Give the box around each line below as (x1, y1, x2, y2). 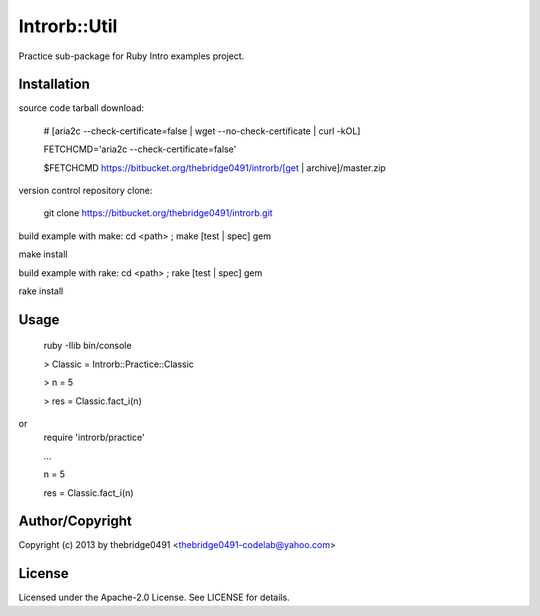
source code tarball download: (18, 102, 145, 114)
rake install (18, 285, 64, 297)
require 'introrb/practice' (43, 431, 145, 444)
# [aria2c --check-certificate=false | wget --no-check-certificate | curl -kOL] (43, 125, 361, 137)
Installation (18, 76, 90, 93)
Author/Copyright (18, 513, 132, 530)
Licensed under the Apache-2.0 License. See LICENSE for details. (18, 591, 290, 604)
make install (18, 248, 68, 260)
